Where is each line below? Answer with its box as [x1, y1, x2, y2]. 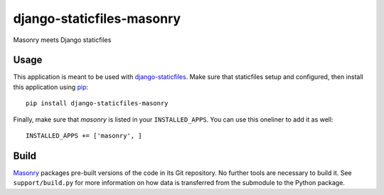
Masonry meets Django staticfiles [13, 36, 112, 44]
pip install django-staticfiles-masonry [26, 100, 169, 107]
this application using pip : [13, 83, 89, 91]
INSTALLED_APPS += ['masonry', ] [26, 132, 142, 140]
